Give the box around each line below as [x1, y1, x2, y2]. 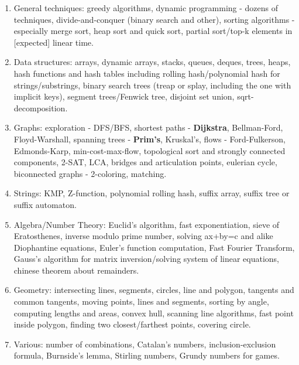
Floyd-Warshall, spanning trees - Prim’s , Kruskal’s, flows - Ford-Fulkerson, [13, 132, 286, 145]
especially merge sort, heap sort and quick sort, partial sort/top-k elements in [13, 25, 293, 37]
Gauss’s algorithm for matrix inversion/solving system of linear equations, [13, 253, 280, 265]
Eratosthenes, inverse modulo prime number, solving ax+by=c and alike [13, 230, 273, 242]
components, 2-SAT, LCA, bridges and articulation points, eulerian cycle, [13, 156, 277, 168]
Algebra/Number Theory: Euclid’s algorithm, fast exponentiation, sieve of [13, 218, 280, 230]
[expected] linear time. [13, 36, 94, 48]
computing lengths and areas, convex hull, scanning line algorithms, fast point [13, 306, 294, 319]
